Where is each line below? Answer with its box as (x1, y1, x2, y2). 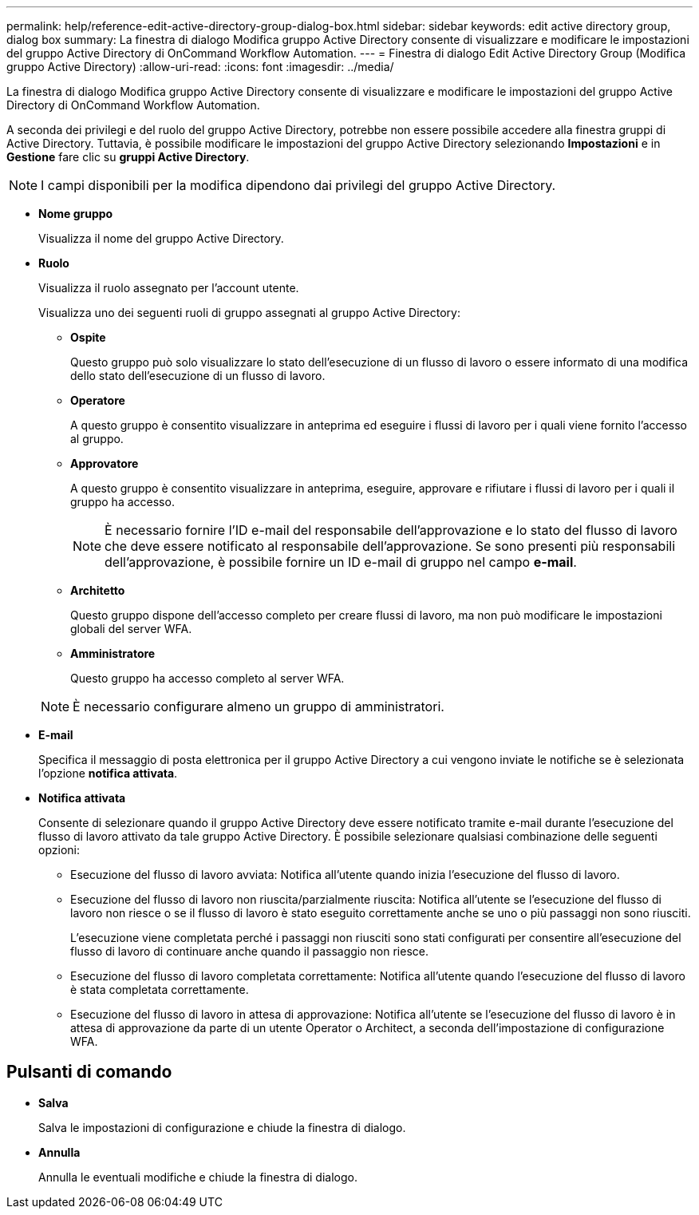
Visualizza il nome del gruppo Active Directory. (38, 232, 284, 245)
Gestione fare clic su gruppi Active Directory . (6, 150, 250, 164)
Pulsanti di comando (6, 1062, 172, 1082)
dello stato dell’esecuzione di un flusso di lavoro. (70, 369, 326, 382)
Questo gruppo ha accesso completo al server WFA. (70, 671, 345, 685)
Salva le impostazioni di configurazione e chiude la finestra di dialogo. (38, 1120, 406, 1134)
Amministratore (70, 647, 156, 660)
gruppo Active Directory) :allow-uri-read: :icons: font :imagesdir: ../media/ (6, 60, 394, 73)
